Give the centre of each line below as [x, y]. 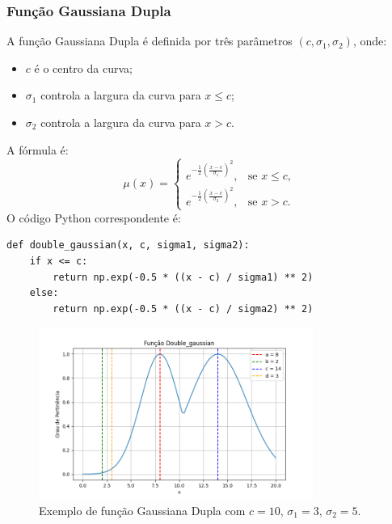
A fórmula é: [38, 149]
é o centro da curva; [83, 68]
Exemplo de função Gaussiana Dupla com [142, 511]
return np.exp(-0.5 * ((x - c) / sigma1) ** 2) [183, 277]
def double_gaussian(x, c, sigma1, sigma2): [128, 245]
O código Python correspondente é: [94, 217]
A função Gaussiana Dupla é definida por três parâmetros [150, 41]
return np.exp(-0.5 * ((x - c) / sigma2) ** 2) [183, 308]
